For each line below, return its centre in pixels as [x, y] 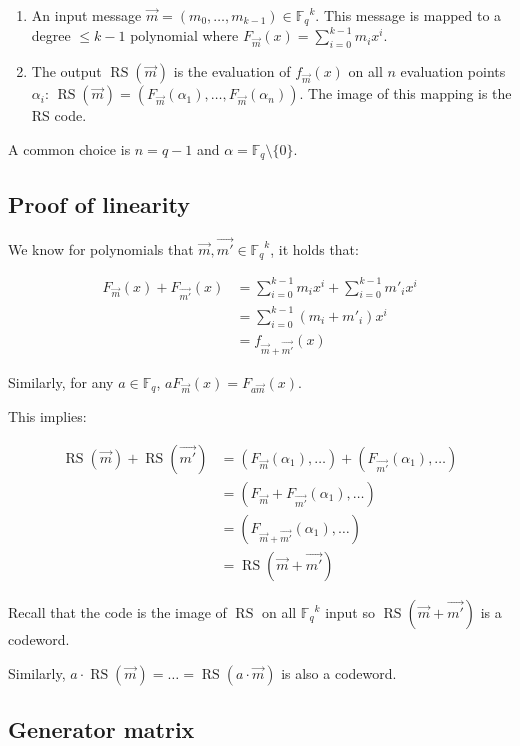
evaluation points [453, 71]
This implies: [47, 416]
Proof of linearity [99, 203]
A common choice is [69, 148]
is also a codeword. [339, 672]
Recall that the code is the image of [117, 612]
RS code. [59, 115]
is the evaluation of [232, 71]
